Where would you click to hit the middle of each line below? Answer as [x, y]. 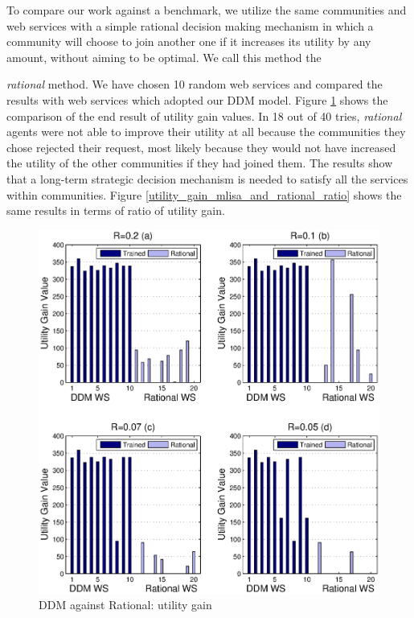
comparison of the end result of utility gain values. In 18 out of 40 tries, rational [204, 115]
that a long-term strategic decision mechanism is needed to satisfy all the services [207, 178]
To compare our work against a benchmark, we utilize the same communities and [207, 10]
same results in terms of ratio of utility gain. [116, 210]
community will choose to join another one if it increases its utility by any [189, 41]
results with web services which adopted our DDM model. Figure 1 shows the [197, 99]
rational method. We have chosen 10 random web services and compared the [195, 84]
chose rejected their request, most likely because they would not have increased [201, 147]
